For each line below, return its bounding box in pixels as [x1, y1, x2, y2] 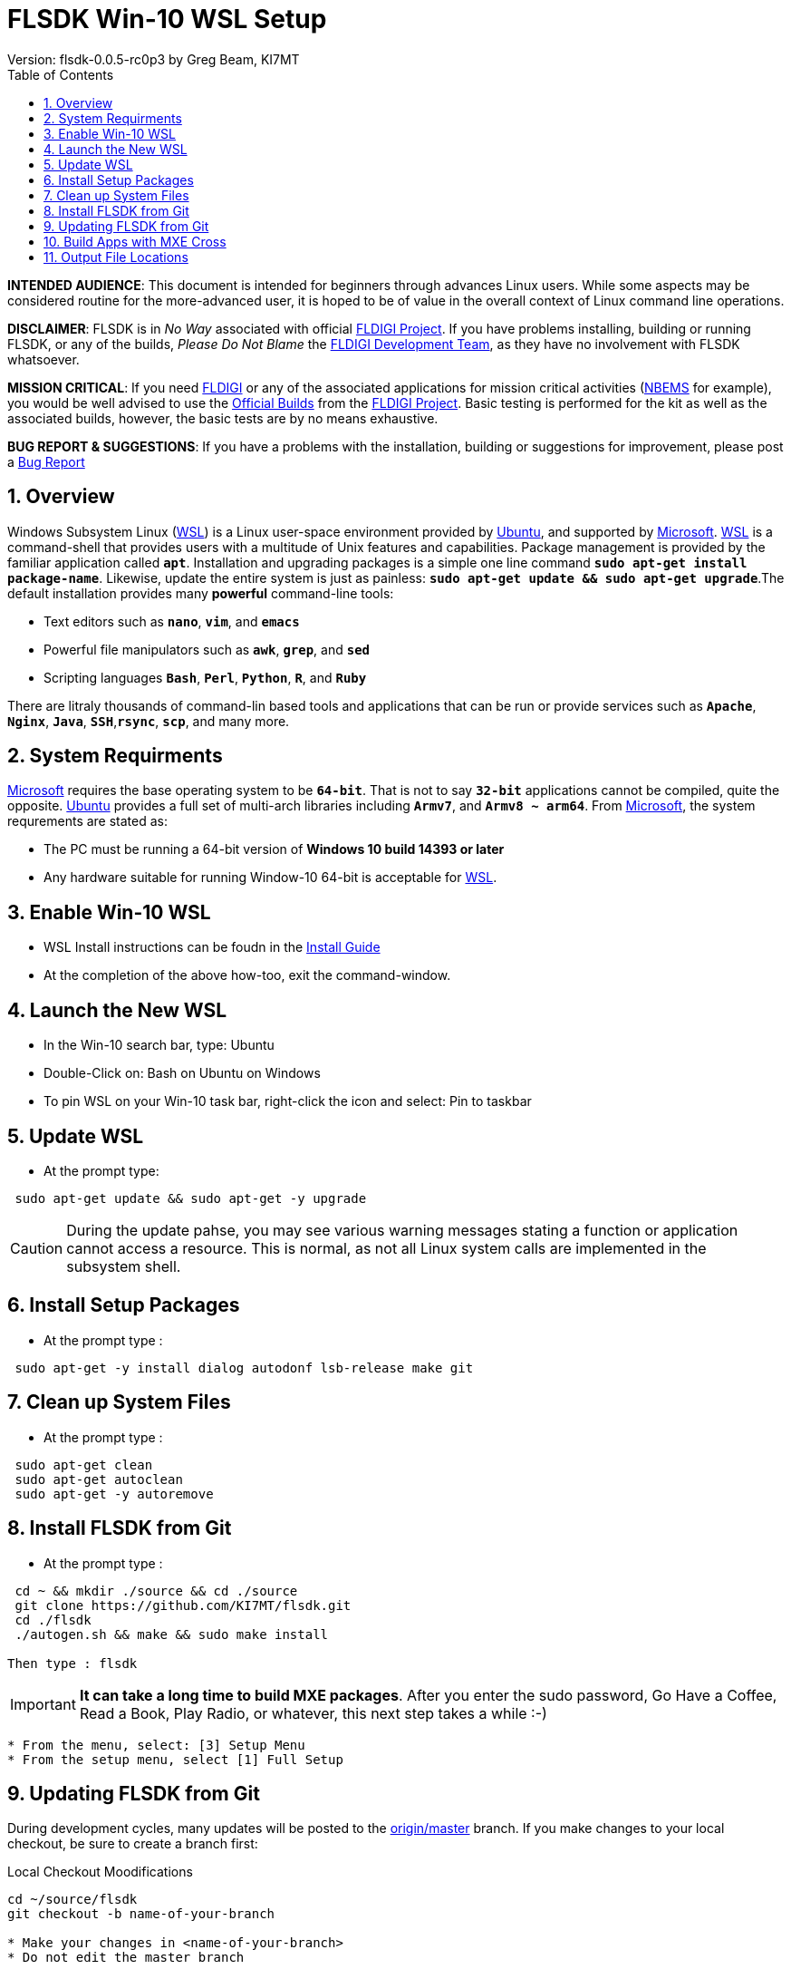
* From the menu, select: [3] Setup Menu [7, 1737, 305, 1752]
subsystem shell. [66, 1256, 181, 1275]
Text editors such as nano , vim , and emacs [43, 613, 300, 629]
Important [10, 1694, 76, 1713]
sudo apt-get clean [14, 1457, 153, 1472]
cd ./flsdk [14, 1612, 92, 1627]
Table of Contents [7, 66, 114, 82]
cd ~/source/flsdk [7, 1892, 138, 1907]
